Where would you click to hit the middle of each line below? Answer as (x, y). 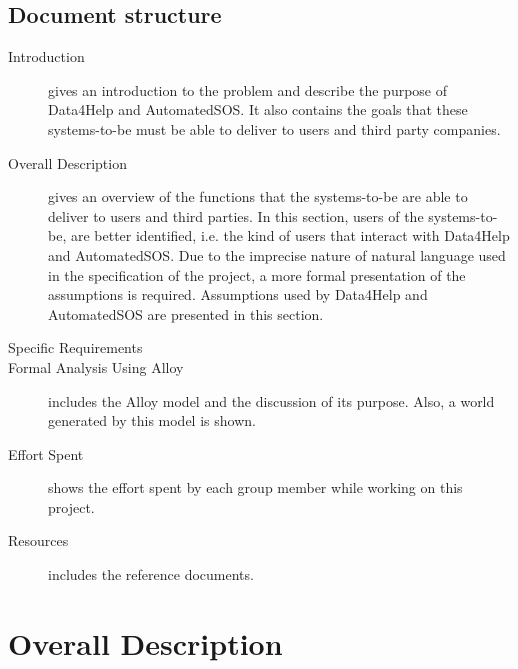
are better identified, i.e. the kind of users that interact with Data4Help (290, 235)
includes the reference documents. (151, 574)
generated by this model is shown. (152, 420)
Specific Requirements (75, 347)
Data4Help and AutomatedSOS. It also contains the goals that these (258, 109)
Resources (38, 540)
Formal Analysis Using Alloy (96, 366)
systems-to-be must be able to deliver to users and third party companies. (274, 128)
